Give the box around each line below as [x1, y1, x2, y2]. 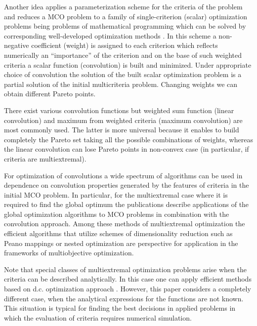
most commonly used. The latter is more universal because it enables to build [4, 124, 239, 135]
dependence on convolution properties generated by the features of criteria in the [4, 180, 249, 190]
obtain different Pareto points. [4, 88, 96, 99]
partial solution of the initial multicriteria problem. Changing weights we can [4, 79, 238, 89]
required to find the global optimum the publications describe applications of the [4, 199, 249, 209]
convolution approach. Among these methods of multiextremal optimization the [4, 218, 245, 229]
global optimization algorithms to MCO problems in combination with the [4, 208, 229, 219]
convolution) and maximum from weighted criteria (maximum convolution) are [4, 115, 243, 125]
